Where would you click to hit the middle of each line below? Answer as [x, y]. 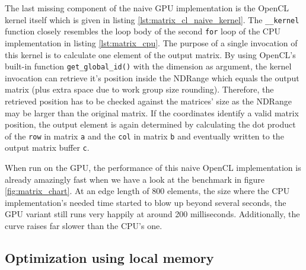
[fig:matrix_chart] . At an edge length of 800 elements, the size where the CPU [147, 191]
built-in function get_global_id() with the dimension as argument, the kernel [148, 66]
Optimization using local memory [109, 257]
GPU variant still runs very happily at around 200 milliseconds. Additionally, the [152, 214]
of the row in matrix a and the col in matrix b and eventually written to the [144, 136]
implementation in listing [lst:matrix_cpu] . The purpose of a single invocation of [151, 42]
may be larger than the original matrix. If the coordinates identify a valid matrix [152, 112]
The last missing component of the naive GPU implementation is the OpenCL [147, 8]
